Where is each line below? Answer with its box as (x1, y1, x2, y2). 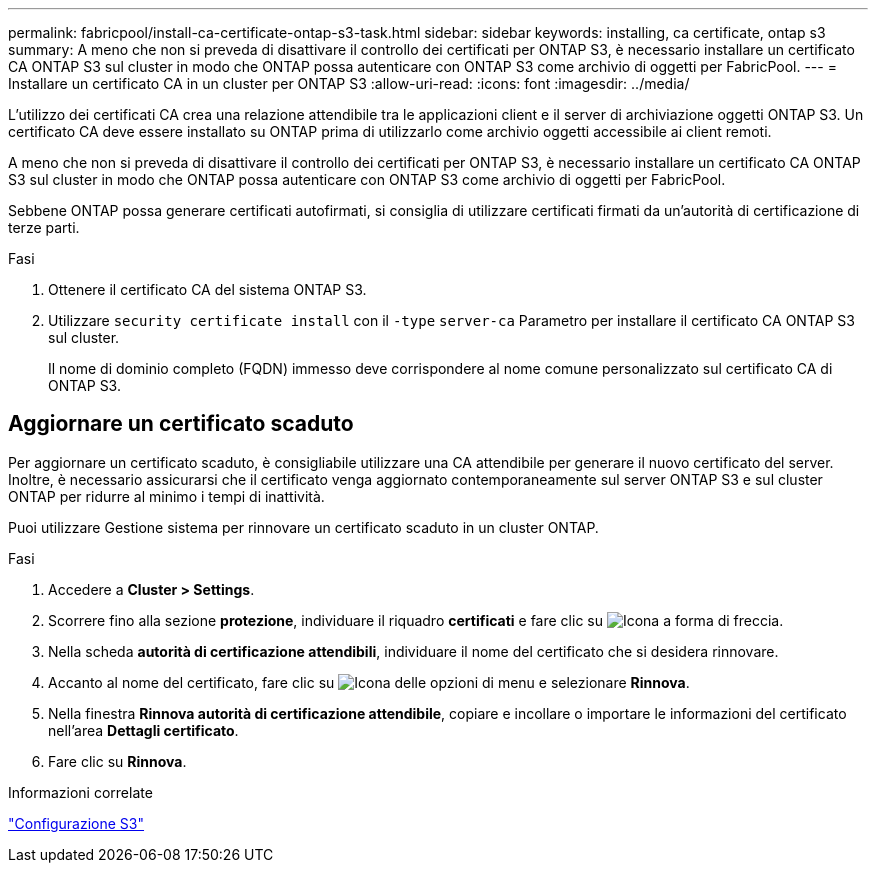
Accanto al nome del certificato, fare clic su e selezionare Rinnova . (48, 673, 690, 691)
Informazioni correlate (8, 783, 153, 801)
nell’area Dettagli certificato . (48, 721, 239, 739)
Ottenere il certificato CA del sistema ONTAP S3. (48, 281, 367, 298)
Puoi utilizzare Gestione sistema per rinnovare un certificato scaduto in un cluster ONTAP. (8, 518, 599, 536)
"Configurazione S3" (8, 814, 145, 832)
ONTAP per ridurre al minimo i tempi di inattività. (8, 487, 325, 505)
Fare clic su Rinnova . (48, 752, 187, 770)
